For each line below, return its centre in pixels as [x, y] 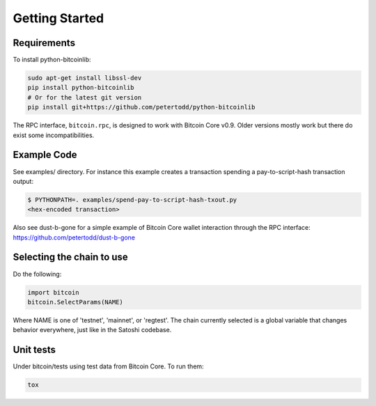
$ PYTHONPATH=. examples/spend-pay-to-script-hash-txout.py [132, 200]
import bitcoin [53, 292]
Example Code [45, 155]
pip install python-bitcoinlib [81, 88]
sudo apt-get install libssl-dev [85, 78]
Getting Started [58, 18]
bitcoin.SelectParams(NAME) [75, 302]
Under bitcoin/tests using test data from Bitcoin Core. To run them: [109, 366]
